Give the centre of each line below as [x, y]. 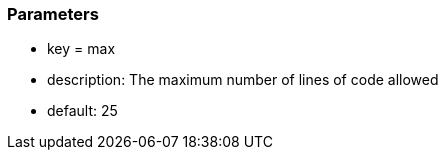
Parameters [53, 14]
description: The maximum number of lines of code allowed [243, 80]
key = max [81, 49]
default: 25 [82, 111]
